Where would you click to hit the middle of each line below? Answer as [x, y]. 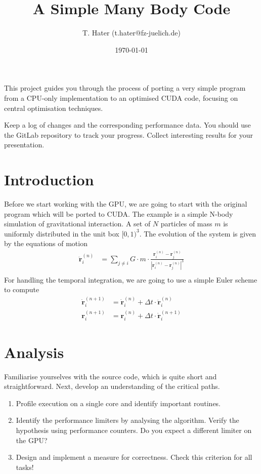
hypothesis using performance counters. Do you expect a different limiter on [134, 430]
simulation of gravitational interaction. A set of [77, 224]
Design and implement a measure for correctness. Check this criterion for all [134, 457]
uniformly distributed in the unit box [62, 233]
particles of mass [186, 224]
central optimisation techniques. [54, 108]
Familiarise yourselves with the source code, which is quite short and [111, 376]
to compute [22, 289]
